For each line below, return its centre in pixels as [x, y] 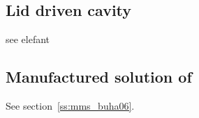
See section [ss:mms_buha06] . [70, 106]
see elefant [28, 39]
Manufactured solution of [99, 77]
